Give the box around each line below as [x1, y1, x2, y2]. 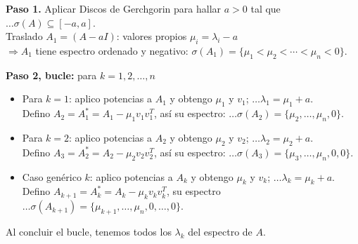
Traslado [6, 29, 43, 43]
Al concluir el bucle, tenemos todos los [6, 224, 172, 238]
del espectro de [188, 224, 252, 238]
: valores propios [116, 29, 187, 43]
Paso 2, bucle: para [6, 67, 97, 82]
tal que [250, 1, 281, 15]
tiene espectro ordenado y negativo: [35, 43, 188, 57]
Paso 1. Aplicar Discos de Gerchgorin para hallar [6, 1, 222, 15]
